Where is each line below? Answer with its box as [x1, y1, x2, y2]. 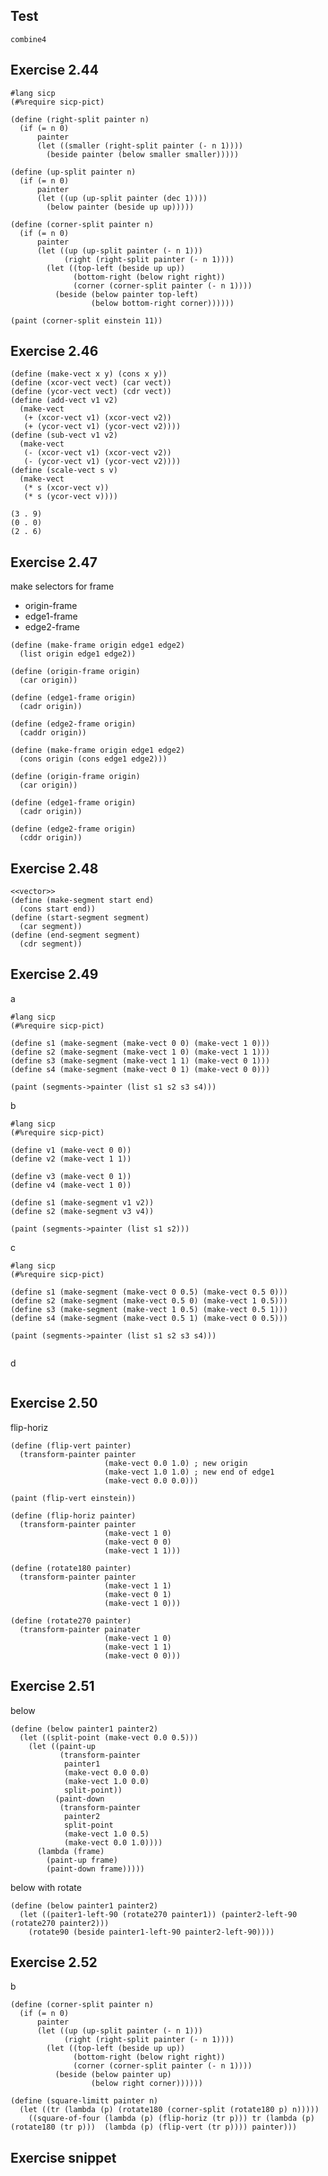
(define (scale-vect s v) [10, 465, 118, 476]
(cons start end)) [19, 904, 97, 914]
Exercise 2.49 [10, 966, 99, 983]
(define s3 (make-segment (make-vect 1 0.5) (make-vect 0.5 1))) [10, 1304, 288, 1314]
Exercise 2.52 [10, 1954, 98, 1971]
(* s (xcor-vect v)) [23, 483, 110, 493]
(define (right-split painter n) [10, 114, 150, 124]
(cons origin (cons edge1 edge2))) [19, 754, 168, 764]
